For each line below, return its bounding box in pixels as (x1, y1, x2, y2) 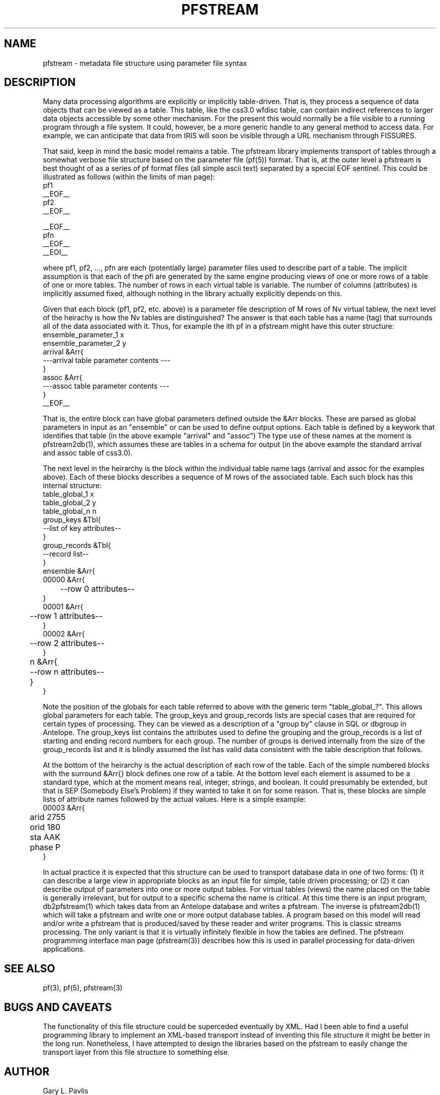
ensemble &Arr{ (43, 567, 95, 576)
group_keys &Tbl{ (43, 515, 101, 524)
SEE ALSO (4, 962, 55, 975)
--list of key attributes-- (43, 524, 122, 533)
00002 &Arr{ (43, 629, 85, 638)
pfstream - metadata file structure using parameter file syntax (43, 58, 247, 67)
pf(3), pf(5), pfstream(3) (43, 983, 123, 992)
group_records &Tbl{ (43, 541, 111, 550)
